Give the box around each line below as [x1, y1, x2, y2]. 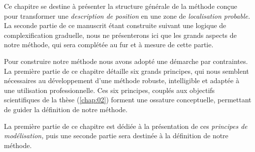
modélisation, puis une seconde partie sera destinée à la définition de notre [4, 130, 228, 141]
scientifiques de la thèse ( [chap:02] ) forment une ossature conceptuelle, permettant [4, 94, 252, 105]
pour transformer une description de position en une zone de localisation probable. [4, 10, 250, 21]
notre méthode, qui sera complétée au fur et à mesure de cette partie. [4, 39, 214, 50]
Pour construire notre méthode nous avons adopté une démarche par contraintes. [4, 56, 248, 66]
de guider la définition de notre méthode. [4, 104, 127, 114]
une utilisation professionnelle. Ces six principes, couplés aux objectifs [4, 85, 215, 95]
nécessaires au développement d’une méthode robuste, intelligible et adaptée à [4, 75, 239, 86]
